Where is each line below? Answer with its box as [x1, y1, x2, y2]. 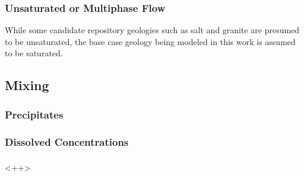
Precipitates [5, 107, 64, 121]
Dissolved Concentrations [5, 134, 129, 149]
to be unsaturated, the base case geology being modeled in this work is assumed [5, 35, 296, 47]
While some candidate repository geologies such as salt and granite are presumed [5, 24, 300, 36]
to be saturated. [5, 47, 63, 59]
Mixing [5, 76, 49, 94]
